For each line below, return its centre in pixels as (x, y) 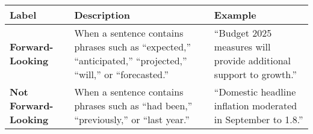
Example (235, 15)
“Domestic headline (255, 92)
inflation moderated (256, 105)
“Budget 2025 (243, 33)
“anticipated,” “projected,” (131, 60)
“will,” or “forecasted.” (121, 74)
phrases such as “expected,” (133, 47)
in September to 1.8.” (259, 119)
